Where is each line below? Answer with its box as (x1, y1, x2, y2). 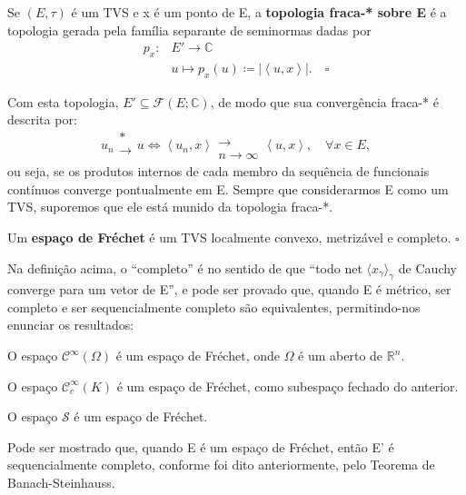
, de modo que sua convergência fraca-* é (210, 92, 439, 111)
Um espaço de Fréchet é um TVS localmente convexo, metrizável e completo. (7, 227, 451, 246)
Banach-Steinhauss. (7, 473, 115, 492)
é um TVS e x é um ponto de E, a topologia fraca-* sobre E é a (71, 3, 447, 21)
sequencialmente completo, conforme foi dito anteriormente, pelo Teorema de (7, 455, 435, 474)
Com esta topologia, (7, 92, 119, 111)
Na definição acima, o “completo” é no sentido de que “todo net (7, 258, 362, 277)
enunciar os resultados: (7, 315, 134, 334)
